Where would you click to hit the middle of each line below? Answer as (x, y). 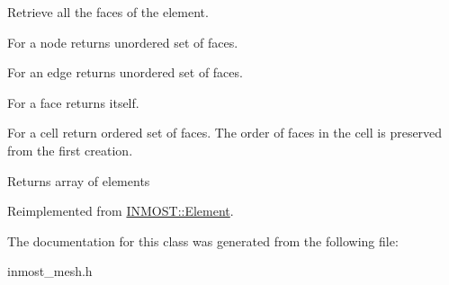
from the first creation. (70, 150)
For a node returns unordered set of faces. (123, 42)
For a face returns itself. (73, 102)
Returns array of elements (79, 180)
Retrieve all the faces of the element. (108, 12)
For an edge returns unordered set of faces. (125, 72)
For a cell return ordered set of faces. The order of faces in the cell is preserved (225, 133)
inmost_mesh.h (50, 271)
